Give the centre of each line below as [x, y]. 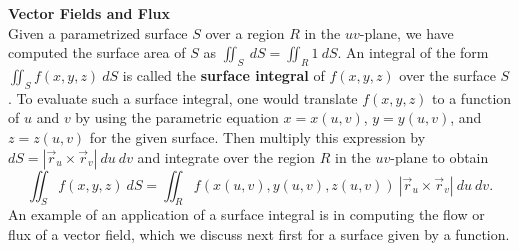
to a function [472, 97]
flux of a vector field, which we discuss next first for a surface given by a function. [259, 233]
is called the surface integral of [223, 74]
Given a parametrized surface [98, 32]
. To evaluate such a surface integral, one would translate [183, 97]
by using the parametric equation [177, 117]
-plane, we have [406, 32]
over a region [245, 32]
